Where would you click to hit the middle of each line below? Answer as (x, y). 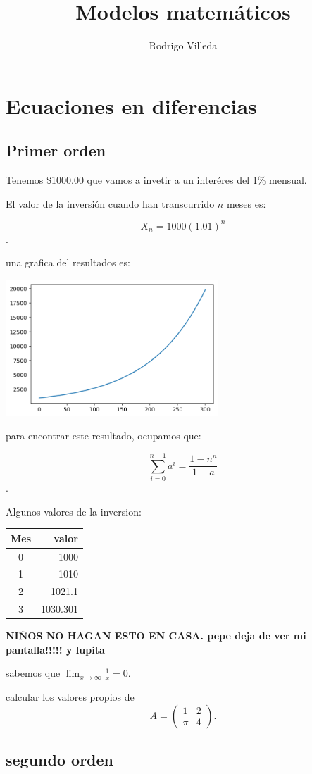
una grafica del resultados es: (68, 262)
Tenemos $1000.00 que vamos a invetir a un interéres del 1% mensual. (156, 180)
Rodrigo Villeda (183, 45)
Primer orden (56, 150)
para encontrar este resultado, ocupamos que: (104, 436)
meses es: (246, 203)
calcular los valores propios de (70, 697)
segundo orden (60, 760)
